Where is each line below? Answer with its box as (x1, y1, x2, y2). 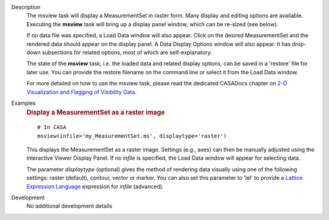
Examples (11, 99, 36, 107)
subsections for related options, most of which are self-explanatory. (41, 49, 213, 56)
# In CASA (37, 124, 66, 131)
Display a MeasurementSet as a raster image (26, 108, 165, 117)
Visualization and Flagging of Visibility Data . (26, 88, 137, 96)
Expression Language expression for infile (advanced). (26, 183, 164, 190)
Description (11, 4, 41, 10)
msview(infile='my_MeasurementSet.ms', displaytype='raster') (37, 132, 227, 140)
